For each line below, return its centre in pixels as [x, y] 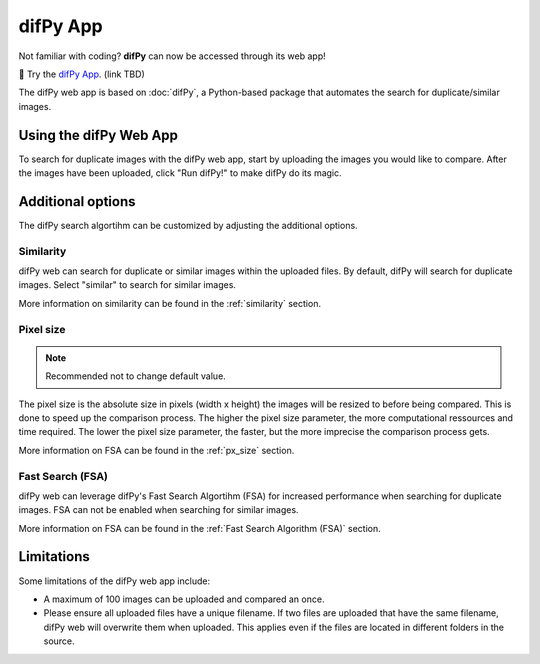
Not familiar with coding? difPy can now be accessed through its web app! [172, 56]
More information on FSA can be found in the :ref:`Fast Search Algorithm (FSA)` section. [200, 528]
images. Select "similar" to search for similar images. [127, 285]
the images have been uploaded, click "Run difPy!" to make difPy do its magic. [180, 173]
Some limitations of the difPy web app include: [114, 581]
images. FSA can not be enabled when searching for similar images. [158, 510]
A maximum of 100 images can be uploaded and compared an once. [184, 599]
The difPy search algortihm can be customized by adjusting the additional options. [188, 225]
